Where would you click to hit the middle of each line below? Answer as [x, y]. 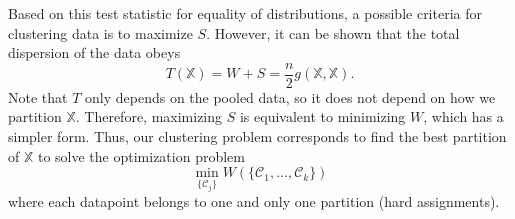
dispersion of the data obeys [94, 52]
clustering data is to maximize [100, 32]
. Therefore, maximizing [149, 116]
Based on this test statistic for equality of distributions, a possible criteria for [245, 13]
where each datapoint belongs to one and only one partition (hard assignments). [254, 201]
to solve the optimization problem [141, 155]
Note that [38, 96]
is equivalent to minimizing [322, 116]
